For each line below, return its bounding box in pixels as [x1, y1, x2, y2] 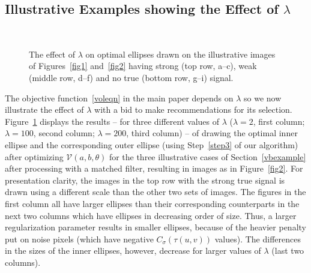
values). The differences [214, 232, 301, 245]
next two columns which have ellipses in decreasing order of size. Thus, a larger [5, 209, 297, 221]
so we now [244, 91, 282, 104]
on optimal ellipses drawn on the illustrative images [85, 47, 276, 60]
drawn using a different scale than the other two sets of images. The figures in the [5, 185, 306, 198]
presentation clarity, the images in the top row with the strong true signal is [5, 173, 285, 186]
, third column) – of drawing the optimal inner [126, 127, 298, 139]
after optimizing [5, 150, 64, 163]
